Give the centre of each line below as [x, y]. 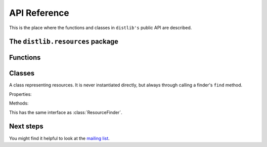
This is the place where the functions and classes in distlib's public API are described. [101, 28]
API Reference [39, 13]
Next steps [26, 127]
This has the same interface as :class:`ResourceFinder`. [66, 112]
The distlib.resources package [64, 42]
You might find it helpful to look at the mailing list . [59, 138]
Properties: [21, 94]
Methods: [19, 103]
